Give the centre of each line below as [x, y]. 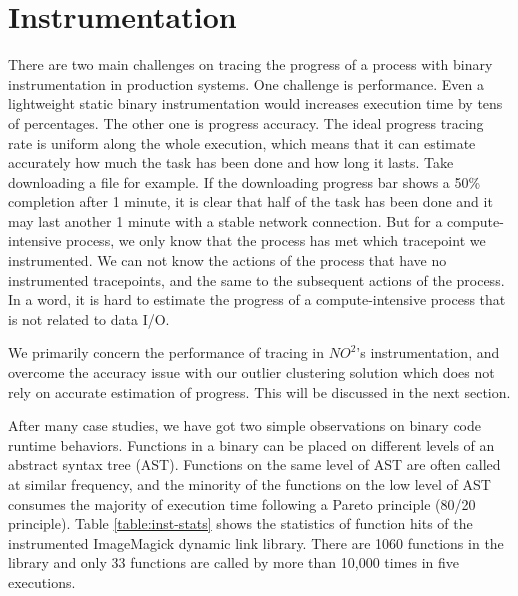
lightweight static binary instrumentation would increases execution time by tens [255, 103]
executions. [42, 581]
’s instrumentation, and [428, 352]
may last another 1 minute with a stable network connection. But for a [225, 220]
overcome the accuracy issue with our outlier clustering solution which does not [251, 372]
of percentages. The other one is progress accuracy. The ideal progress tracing [246, 122]
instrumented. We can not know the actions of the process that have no [227, 260]
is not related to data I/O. [89, 318]
